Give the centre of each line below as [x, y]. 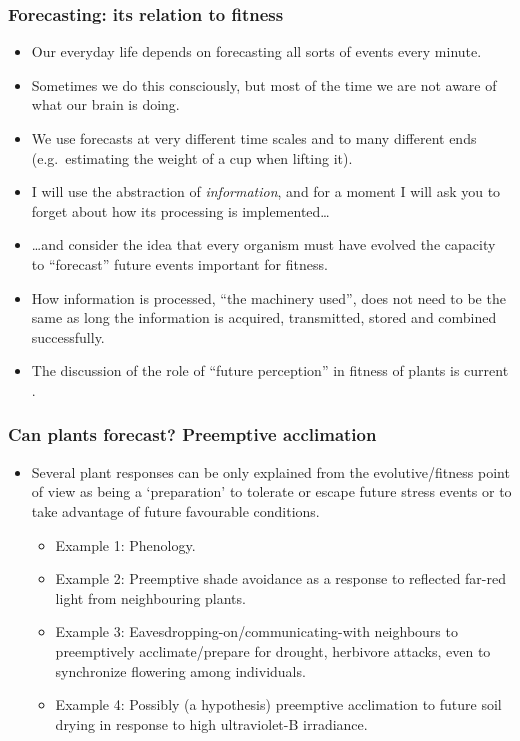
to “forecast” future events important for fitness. [179, 263]
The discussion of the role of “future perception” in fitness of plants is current [270, 370]
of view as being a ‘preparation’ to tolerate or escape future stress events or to [271, 491]
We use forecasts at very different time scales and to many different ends [254, 138]
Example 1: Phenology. [125, 544]
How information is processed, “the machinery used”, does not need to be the [268, 297]
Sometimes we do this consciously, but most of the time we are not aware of [264, 84]
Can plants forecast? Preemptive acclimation [192, 434]
